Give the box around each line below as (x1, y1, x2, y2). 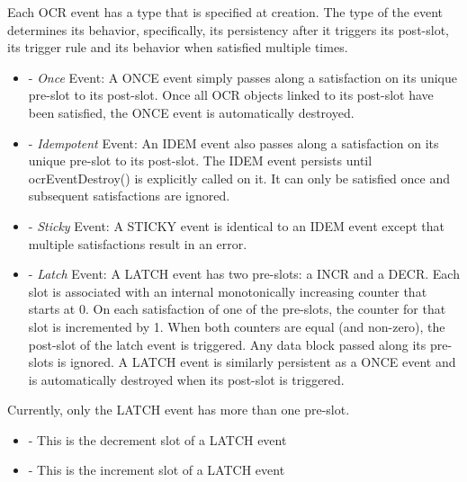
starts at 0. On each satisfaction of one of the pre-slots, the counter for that (28, 299, 446, 318)
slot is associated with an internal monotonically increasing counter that (28, 281, 427, 300)
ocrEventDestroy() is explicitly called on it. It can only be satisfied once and (28, 168, 451, 187)
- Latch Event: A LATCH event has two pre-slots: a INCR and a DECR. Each (28, 264, 460, 283)
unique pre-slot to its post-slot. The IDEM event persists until (28, 151, 373, 170)
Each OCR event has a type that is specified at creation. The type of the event (7, 3, 443, 21)
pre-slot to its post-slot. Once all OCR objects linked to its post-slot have (28, 85, 434, 104)
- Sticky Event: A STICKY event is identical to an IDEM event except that (28, 216, 445, 235)
